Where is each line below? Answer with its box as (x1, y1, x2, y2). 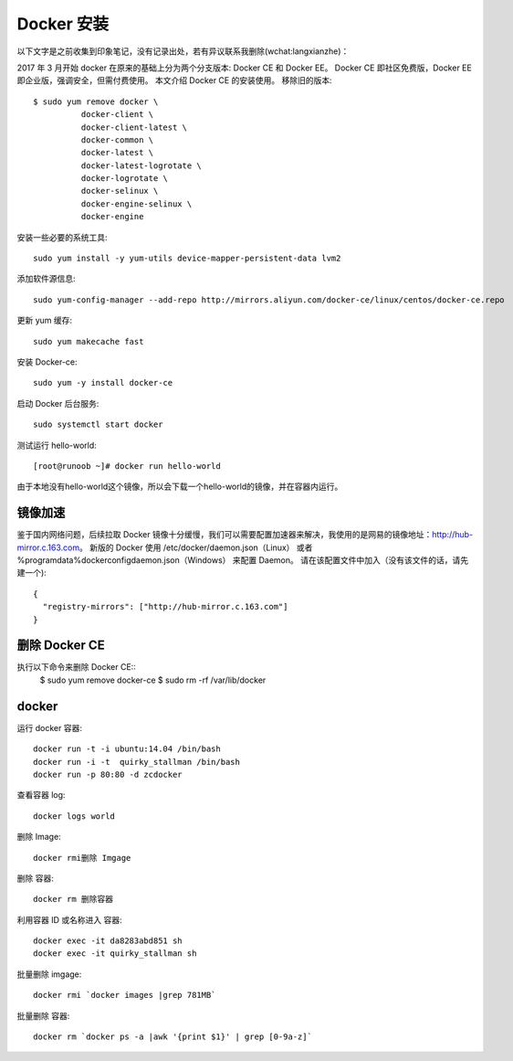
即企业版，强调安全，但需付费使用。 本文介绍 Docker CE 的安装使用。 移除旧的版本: (16, 75, 332, 86)
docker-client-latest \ (80, 122, 187, 133)
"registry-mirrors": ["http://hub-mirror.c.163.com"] (42, 601, 288, 612)
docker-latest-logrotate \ (80, 160, 203, 171)
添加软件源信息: (16, 273, 77, 284)
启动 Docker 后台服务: (16, 398, 99, 408)
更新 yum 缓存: (16, 315, 73, 326)
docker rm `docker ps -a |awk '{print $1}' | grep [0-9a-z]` (33, 1032, 312, 1042)
